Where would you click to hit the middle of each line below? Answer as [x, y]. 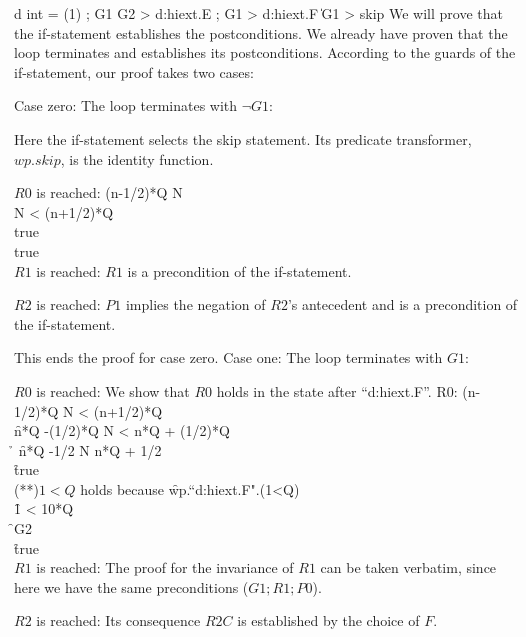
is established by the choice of [328, 620]
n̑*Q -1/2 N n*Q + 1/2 [90, 449]
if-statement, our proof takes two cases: [134, 71]
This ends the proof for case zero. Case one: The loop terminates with [228, 357]
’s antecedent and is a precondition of [402, 304]
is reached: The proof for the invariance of [165, 567]
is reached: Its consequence [118, 620]
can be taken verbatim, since [408, 567]
